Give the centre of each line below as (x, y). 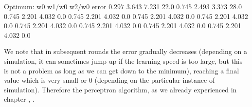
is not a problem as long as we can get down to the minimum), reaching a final (122, 70)
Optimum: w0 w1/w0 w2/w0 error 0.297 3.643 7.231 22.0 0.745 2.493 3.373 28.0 (123, 6)
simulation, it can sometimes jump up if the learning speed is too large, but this (123, 61)
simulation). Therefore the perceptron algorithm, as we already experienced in (120, 89)
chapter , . (19, 99)
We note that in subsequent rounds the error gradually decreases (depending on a (126, 51)
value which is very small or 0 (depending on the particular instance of (109, 80)
